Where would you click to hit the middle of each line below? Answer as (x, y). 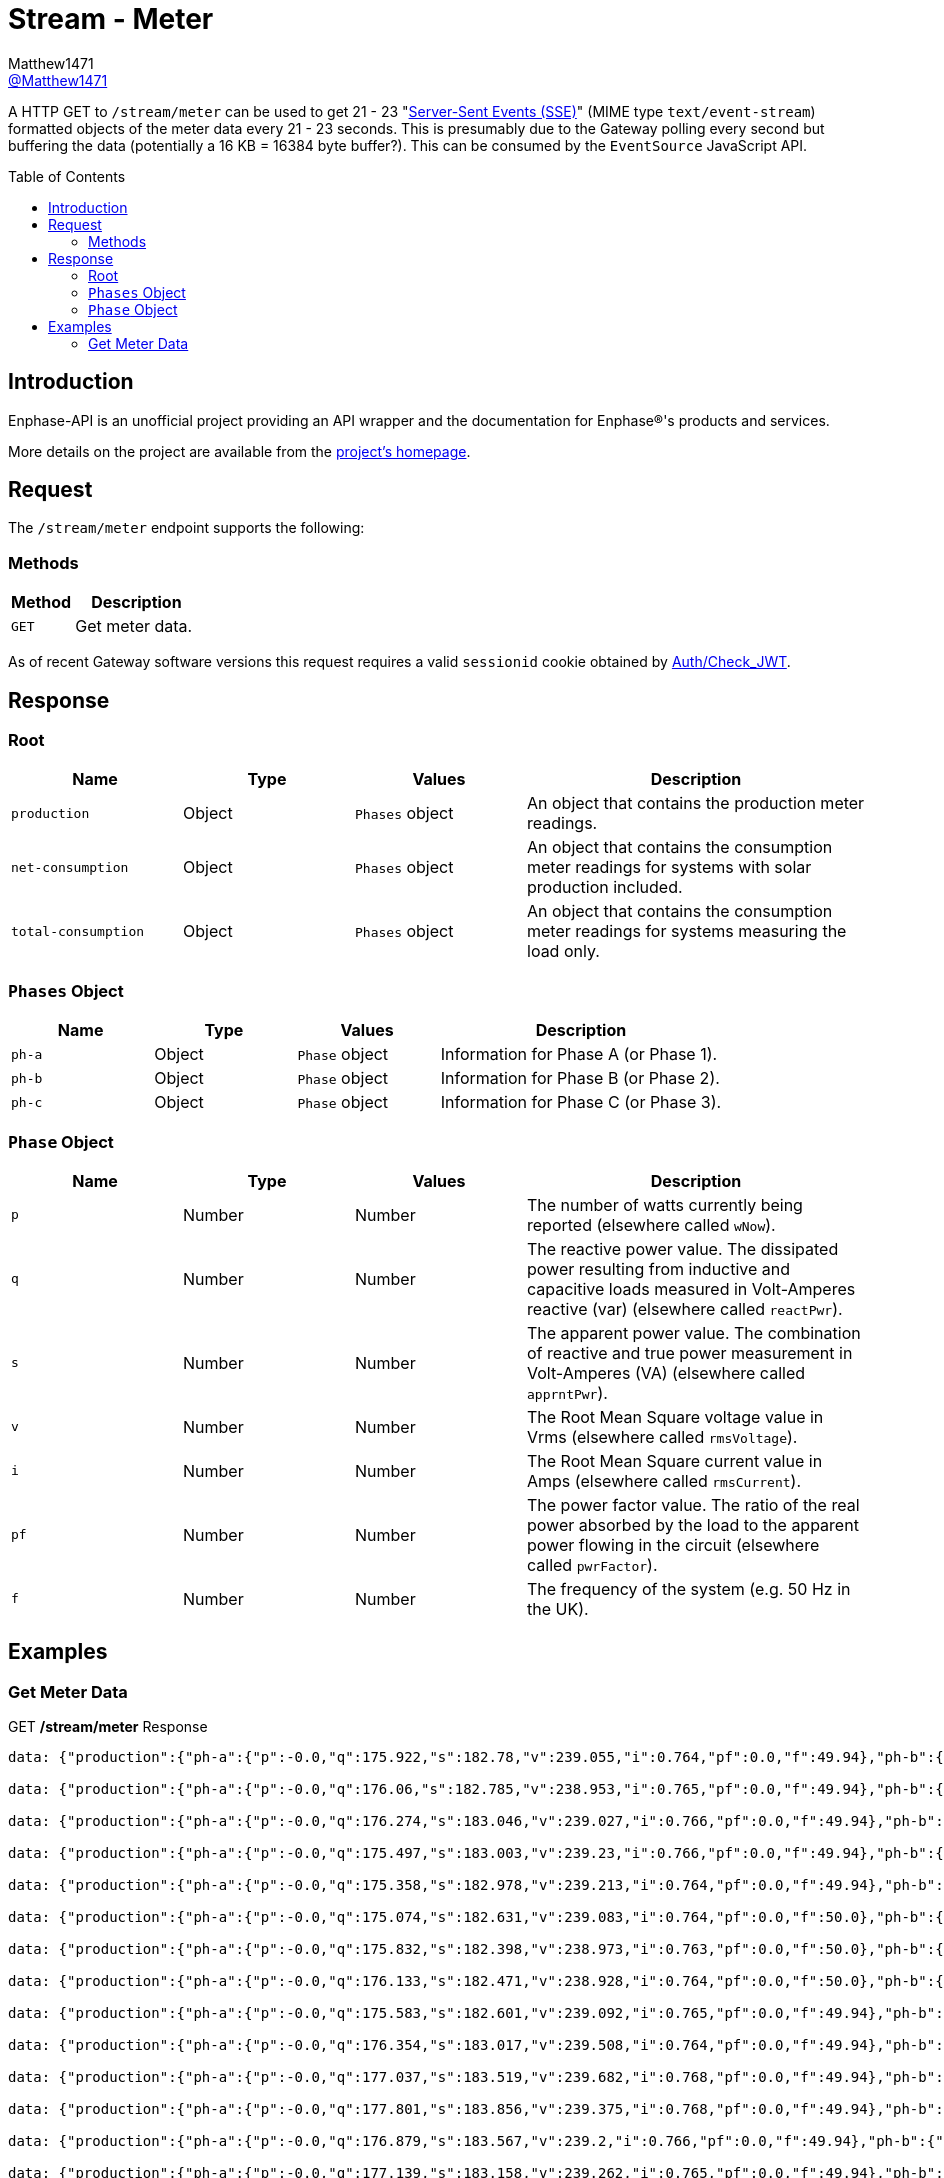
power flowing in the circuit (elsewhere (673, 1544)
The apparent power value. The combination (694, 1332)
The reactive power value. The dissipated (683, 1248)
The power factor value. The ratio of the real (693, 1504)
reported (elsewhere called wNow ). (651, 1224)
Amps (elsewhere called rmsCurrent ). (664, 1480)
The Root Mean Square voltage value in (675, 1416)
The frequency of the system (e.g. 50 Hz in (689, 1588)
